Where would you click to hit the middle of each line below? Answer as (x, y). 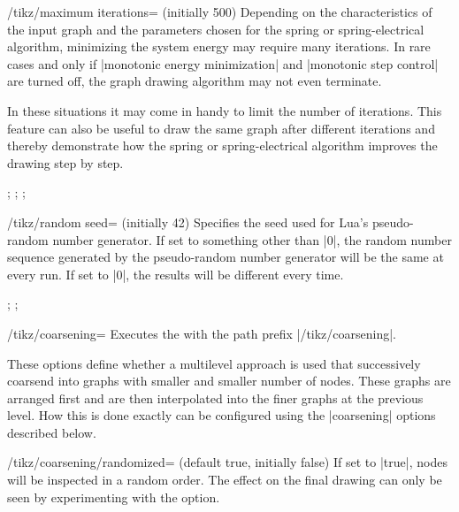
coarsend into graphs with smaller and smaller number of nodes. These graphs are (229, 381)
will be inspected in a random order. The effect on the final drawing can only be (225, 480)
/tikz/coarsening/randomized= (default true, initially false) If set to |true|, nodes (227, 462)
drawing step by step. (65, 162)
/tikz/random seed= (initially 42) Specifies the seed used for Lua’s (188, 222)
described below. (52, 432)
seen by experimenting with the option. (114, 497)
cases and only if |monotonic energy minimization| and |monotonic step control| (223, 63)
